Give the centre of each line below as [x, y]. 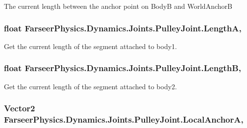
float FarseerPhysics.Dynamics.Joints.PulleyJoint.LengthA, [123, 28]
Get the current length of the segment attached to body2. [90, 86]
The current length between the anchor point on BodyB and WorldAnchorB [118, 6]
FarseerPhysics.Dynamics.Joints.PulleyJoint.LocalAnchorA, [124, 119]
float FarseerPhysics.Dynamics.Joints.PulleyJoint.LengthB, [123, 68]
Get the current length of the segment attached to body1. [90, 46]
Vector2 [20, 108]
